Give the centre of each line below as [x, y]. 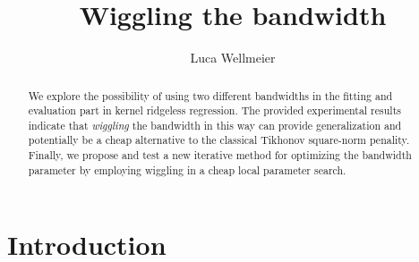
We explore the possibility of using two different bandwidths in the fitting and [210, 95]
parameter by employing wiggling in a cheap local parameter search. [187, 169]
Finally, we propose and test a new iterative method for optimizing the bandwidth [220, 155]
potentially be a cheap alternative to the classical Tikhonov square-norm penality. [219, 140]
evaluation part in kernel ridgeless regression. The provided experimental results [214, 110]
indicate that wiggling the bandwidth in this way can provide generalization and [215, 125]
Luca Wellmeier [233, 58]
